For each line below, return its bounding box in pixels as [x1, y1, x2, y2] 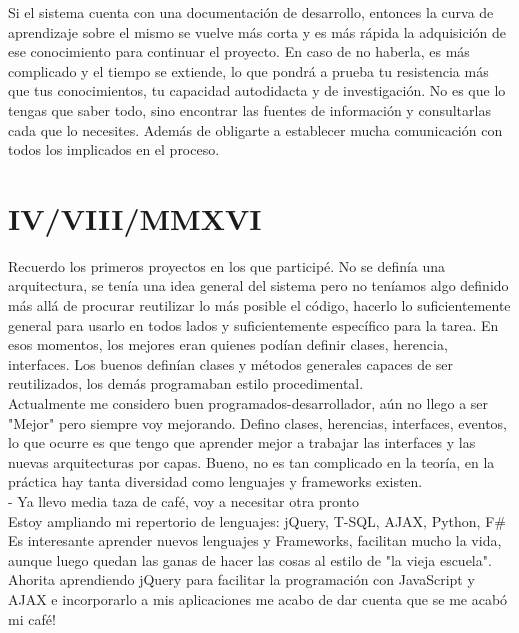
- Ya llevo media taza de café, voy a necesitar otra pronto [8, 491, 359, 511]
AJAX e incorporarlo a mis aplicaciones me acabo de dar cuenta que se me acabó [8, 588, 508, 609]
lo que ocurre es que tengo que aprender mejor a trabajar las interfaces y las [8, 432, 476, 453]
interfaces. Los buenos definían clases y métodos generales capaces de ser [8, 353, 454, 374]
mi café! [8, 608, 56, 629]
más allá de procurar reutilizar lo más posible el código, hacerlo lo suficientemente [8, 295, 511, 316]
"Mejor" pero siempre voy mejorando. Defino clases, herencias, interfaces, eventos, [8, 412, 507, 433]
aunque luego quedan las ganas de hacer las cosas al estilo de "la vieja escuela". [8, 549, 492, 570]
